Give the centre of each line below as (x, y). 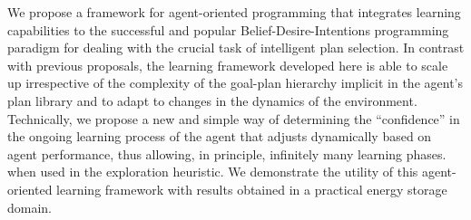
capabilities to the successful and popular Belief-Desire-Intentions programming (228, 29)
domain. (30, 207)
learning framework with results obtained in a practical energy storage (252, 189)
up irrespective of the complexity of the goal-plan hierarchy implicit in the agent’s (235, 83)
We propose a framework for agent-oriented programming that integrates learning (234, 12)
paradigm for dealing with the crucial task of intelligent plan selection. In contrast (236, 48)
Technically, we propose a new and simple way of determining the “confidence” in (234, 118)
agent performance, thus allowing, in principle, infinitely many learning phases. (227, 153)
